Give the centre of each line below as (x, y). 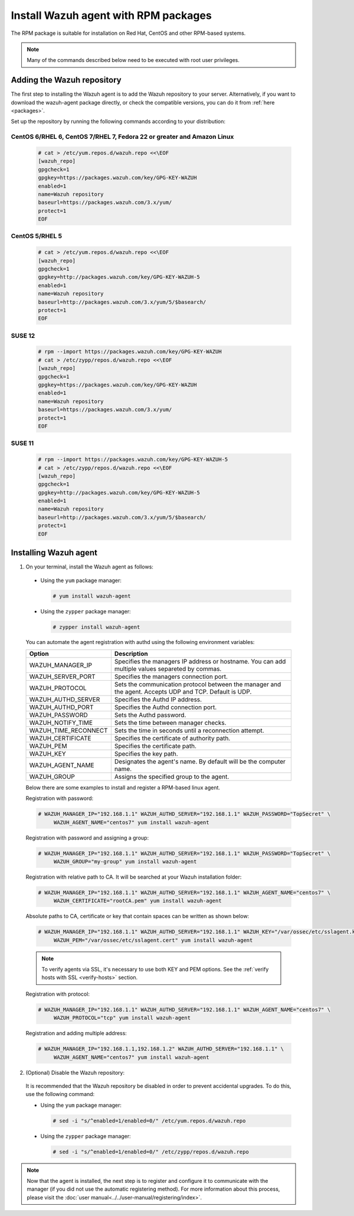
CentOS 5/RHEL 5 (36, 236)
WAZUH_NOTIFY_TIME (61, 723)
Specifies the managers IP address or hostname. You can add (200, 661)
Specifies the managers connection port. (171, 677)
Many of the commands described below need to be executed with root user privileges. (133, 60)
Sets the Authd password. (150, 715)
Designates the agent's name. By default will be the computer (200, 761)
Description (131, 653)
